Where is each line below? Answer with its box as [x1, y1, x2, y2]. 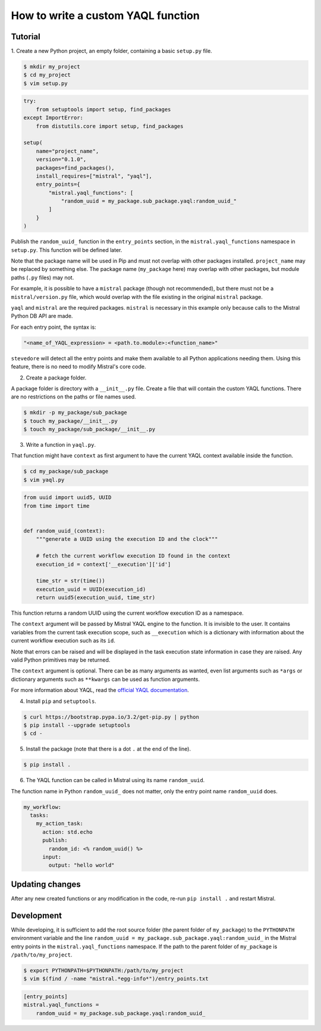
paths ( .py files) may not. [11, 274, 74, 281]
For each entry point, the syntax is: [11, 323, 96, 331]
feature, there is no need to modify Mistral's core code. [11, 363, 146, 370]
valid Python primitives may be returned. [11, 656, 111, 664]
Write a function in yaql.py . [26, 441, 96, 448]
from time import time [23, 502, 90, 509]
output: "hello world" [48, 862, 115, 869]
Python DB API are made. [11, 313, 73, 320]
